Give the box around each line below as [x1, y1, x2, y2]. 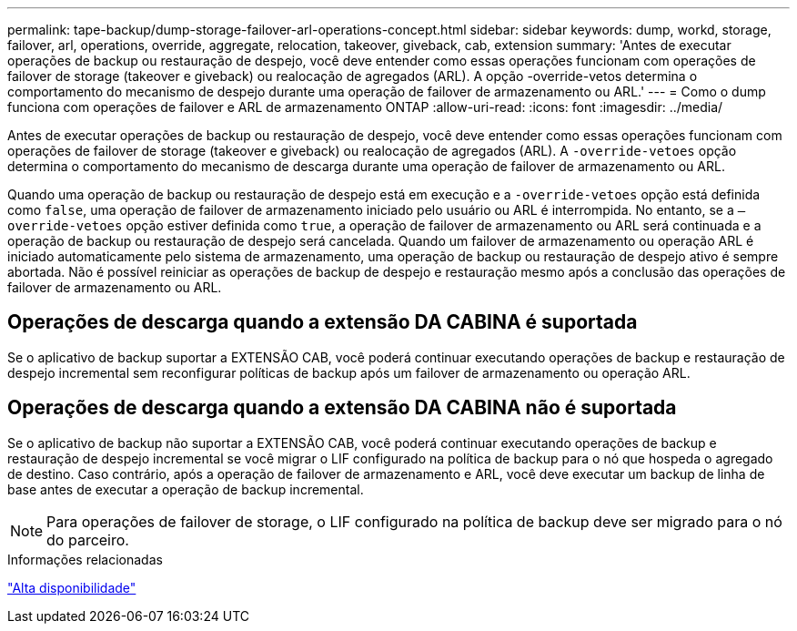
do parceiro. [46, 530, 129, 549]
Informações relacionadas [7, 551, 163, 567]
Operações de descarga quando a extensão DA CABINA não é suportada [7, 396, 677, 420]
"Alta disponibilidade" [7, 579, 136, 595]
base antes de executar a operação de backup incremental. [7, 481, 364, 497]
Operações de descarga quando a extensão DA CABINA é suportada [7, 310, 638, 334]
